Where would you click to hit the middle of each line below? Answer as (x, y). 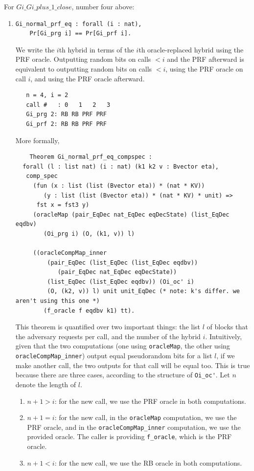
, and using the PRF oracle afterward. (88, 78)
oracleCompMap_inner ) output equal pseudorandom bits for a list (114, 356)
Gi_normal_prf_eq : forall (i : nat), (79, 24)
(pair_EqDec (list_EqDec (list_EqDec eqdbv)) (123, 262)
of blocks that (227, 327)
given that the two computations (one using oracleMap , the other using (123, 346)
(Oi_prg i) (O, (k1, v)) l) (89, 234)
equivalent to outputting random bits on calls (84, 68)
